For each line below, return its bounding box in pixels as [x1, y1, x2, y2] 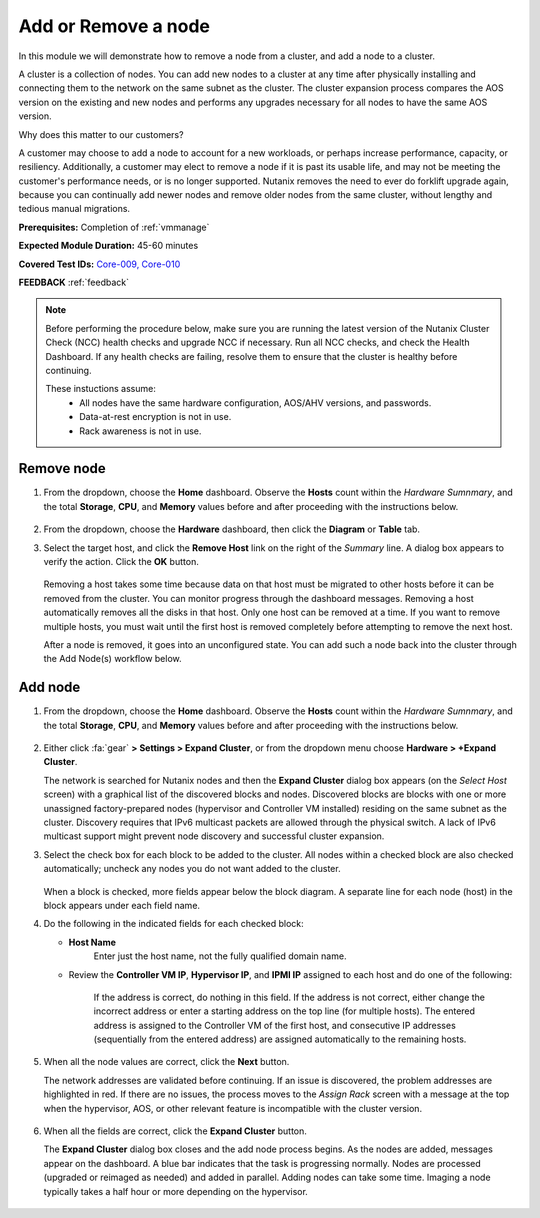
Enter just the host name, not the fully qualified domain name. [93, 950, 347, 962]
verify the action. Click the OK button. [43, 556, 199, 567]
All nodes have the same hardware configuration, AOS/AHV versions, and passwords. [79, 396, 432, 409]
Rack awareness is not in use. [79, 425, 202, 437]
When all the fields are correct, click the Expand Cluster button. [43, 1125, 307, 1137]
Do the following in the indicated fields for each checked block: [43, 918, 304, 930]
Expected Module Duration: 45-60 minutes [18, 240, 199, 252]
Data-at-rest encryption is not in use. [79, 411, 232, 423]
